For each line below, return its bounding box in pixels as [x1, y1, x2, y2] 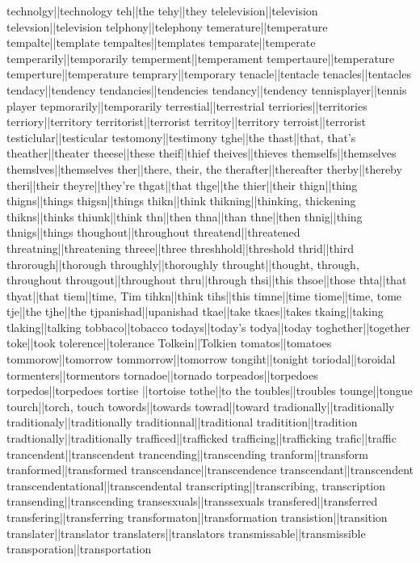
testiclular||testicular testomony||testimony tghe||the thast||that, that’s [6, 128, 356, 145]
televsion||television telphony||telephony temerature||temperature [6, 18, 328, 35]
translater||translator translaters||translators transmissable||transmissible [6, 524, 366, 541]
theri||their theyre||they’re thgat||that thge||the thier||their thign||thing [6, 176, 358, 193]
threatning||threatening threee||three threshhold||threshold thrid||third [6, 239, 354, 256]
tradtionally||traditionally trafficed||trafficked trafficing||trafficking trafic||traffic [6, 430, 397, 447]
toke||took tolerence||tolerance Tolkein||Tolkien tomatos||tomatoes [6, 334, 332, 351]
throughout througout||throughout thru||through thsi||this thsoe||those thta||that [6, 271, 407, 288]
